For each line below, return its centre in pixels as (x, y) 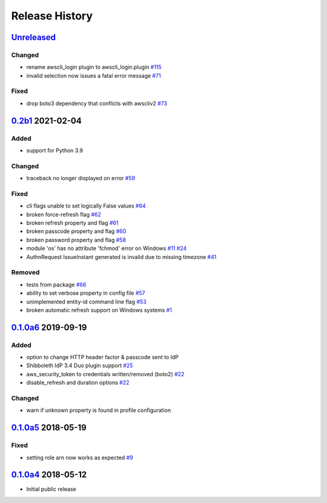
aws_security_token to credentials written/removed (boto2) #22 (105, 374)
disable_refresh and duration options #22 (78, 383)
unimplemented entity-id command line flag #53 (86, 302)
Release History (52, 16)
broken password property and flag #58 (76, 240)
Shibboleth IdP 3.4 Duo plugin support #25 (80, 366)
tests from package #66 (56, 285)
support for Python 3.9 (55, 150)
